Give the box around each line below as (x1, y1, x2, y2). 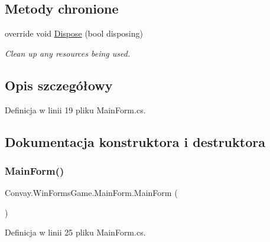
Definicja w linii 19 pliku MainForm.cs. (5, 103, 146, 116)
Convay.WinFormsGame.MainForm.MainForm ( (5, 187, 178, 199)
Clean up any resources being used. (5, 47, 131, 59)
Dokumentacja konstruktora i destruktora (5, 132, 265, 151)
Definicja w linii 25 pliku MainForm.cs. (5, 226, 146, 238)
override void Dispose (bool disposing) (5, 27, 143, 40)
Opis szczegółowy (5, 76, 113, 94)
